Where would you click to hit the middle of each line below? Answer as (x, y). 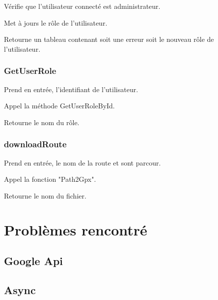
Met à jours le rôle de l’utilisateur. (56, 22)
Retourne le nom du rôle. (42, 122)
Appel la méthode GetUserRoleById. (59, 106)
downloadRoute (35, 144)
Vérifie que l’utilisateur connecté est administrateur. (82, 6)
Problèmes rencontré (76, 229)
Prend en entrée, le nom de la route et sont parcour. (82, 162)
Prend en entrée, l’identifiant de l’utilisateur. (71, 89)
